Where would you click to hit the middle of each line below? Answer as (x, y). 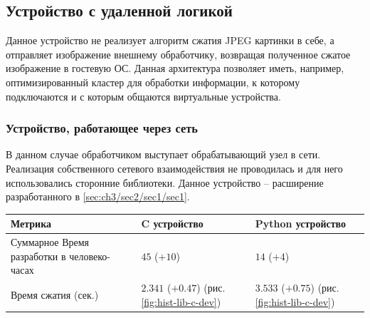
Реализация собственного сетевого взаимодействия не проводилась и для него (174, 168)
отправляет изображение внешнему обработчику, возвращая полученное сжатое (178, 54)
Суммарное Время (50, 242)
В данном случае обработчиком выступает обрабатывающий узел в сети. (163, 154)
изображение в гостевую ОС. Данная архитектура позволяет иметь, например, (175, 68)
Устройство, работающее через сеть (102, 128)
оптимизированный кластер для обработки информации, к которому (153, 82)
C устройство (172, 224)
